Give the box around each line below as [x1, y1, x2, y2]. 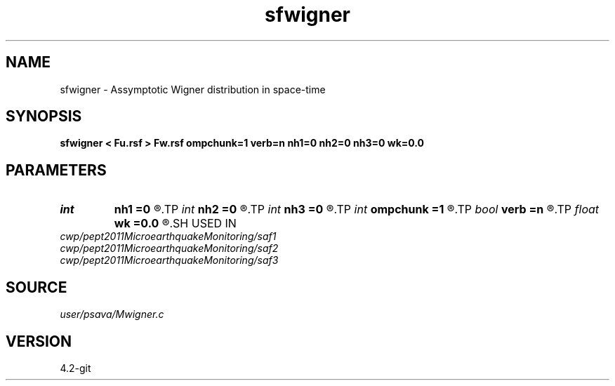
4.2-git [60, 361, 91, 374]
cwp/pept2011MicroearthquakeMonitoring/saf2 [60, 242, 279, 255]
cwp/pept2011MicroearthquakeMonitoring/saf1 [60, 230, 277, 243]
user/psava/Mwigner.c [60, 308, 164, 321]
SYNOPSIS [6, 107, 82, 126]
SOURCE [6, 278, 67, 296]
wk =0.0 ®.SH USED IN [114, 216, 237, 231]
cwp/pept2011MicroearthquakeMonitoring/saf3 [60, 254, 279, 267]
